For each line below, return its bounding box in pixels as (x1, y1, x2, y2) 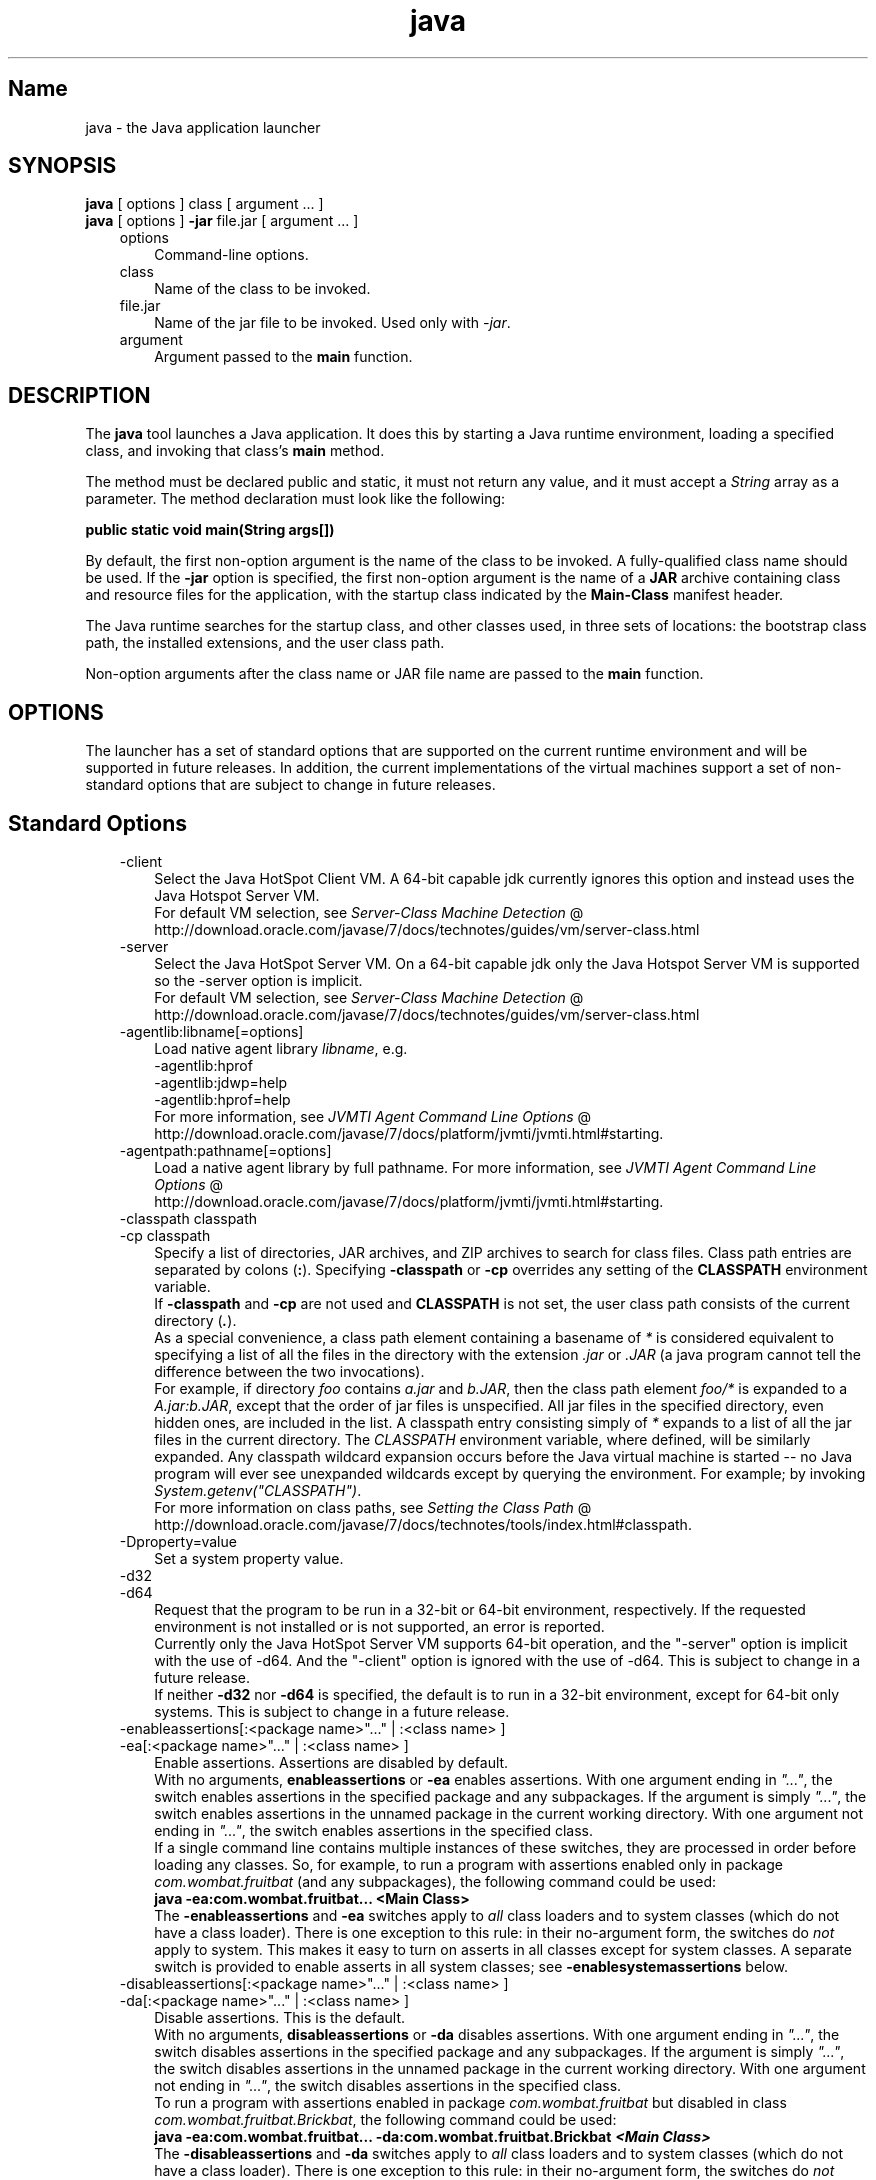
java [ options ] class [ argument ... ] (85, 195, 324, 213)
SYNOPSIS (8, 153, 117, 179)
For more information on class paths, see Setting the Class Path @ (154, 1498, 592, 1516)
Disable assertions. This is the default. (154, 2008, 406, 2026)
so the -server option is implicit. (154, 971, 363, 989)
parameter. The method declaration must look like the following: (85, 490, 506, 508)
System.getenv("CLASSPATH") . (154, 1481, 362, 1499)
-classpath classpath (119, 1209, 258, 1227)
